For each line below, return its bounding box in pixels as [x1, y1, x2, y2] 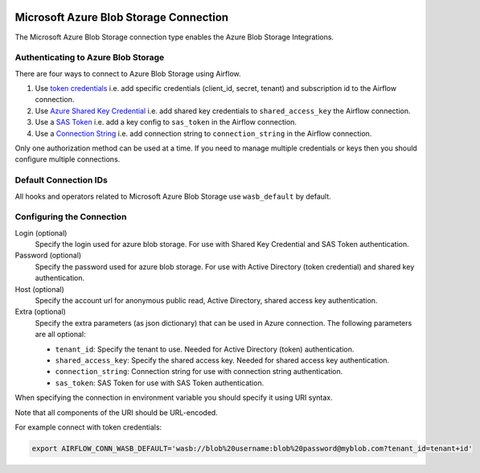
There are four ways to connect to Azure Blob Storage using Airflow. [14, 68, 241, 78]
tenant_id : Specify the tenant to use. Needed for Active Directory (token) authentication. [55, 344, 355, 354]
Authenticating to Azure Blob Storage [14, 52, 165, 64]
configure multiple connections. [14, 154, 121, 164]
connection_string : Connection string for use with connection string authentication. [55, 367, 343, 376]
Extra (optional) [14, 306, 66, 317]
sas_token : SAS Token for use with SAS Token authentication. [55, 378, 265, 388]
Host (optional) [14, 284, 64, 294]
